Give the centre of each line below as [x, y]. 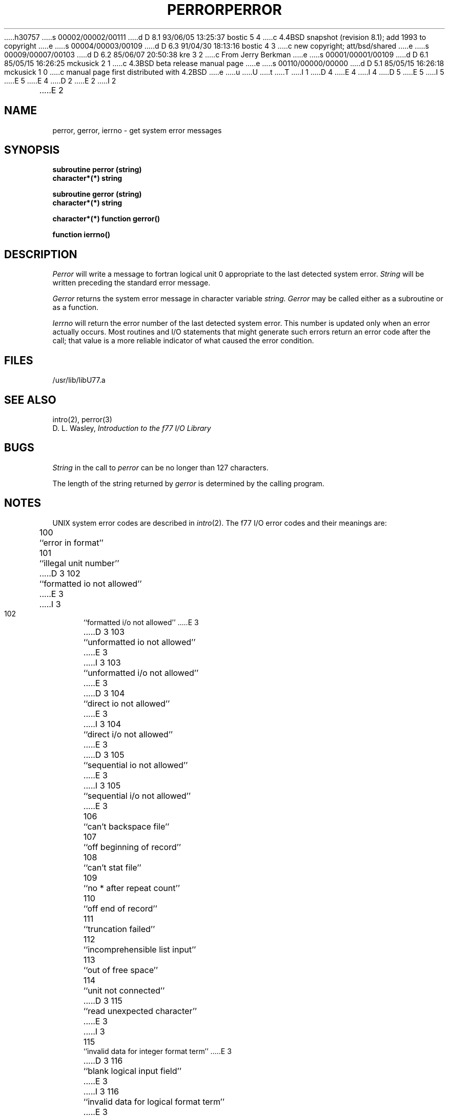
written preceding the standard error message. [131, 283]
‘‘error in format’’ [71, 542]
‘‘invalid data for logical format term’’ [154, 1101]
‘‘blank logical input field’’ [132, 1071]
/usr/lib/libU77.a [79, 380]
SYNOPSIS [32, 150]
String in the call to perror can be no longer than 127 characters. [160, 467]
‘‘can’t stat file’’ [112, 867]
